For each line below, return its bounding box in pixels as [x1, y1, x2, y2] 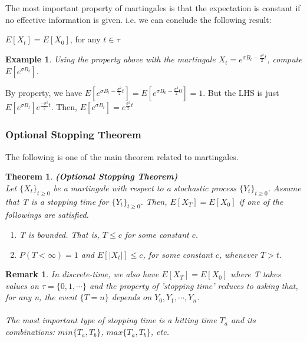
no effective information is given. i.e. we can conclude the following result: [5, 13, 272, 25]
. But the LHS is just [203, 86, 279, 98]
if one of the [239, 195, 283, 207]
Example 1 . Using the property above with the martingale [5, 53, 216, 65]
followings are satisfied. [5, 208, 89, 221]
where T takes [230, 268, 281, 280]
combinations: [5, 326, 55, 338]
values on [5, 279, 39, 291]
